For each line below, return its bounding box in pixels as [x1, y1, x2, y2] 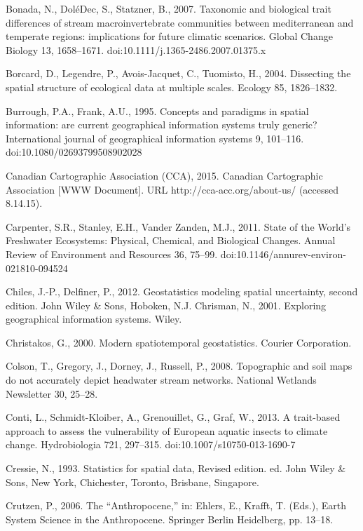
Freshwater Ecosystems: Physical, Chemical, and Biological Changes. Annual [6, 233, 336, 248]
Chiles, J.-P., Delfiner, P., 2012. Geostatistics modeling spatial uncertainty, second [6, 284, 358, 299]
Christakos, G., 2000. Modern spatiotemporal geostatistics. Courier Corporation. [6, 335, 352, 349]
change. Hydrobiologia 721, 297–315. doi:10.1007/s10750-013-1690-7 [6, 437, 296, 452]
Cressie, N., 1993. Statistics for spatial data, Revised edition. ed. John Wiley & [6, 461, 346, 476]
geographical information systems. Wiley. [6, 311, 182, 326]
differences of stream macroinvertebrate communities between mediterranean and [6, 15, 354, 29]
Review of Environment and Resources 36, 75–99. [6, 246, 218, 261]
